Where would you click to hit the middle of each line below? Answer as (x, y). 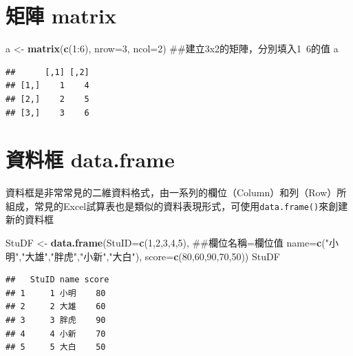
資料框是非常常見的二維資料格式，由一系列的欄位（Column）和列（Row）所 (176, 192)
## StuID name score (57, 280)
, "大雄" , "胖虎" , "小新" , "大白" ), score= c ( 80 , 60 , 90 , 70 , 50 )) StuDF (149, 256)
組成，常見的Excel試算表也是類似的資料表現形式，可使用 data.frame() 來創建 (177, 206)
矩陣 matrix (61, 15)
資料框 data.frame (90, 159)
